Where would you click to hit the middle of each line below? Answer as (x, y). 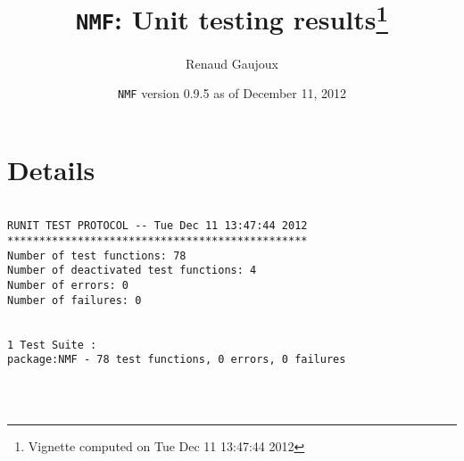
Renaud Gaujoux (232, 63)
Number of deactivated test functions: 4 (132, 271)
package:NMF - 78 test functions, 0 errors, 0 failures (177, 360)
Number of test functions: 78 (97, 255)
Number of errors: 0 (68, 286)
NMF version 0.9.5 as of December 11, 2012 (232, 93)
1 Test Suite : (52, 345)
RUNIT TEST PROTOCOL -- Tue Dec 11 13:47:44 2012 (157, 226)
